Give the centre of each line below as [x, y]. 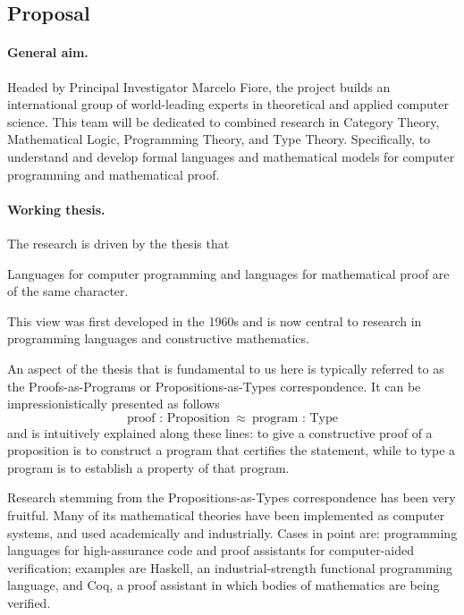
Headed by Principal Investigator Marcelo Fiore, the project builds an [199, 86]
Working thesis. [56, 209]
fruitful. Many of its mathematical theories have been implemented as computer [226, 515]
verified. [29, 603]
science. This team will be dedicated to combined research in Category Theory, [224, 121]
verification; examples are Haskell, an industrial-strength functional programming [230, 567]
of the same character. [68, 291]
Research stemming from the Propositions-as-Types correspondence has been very [232, 497]
